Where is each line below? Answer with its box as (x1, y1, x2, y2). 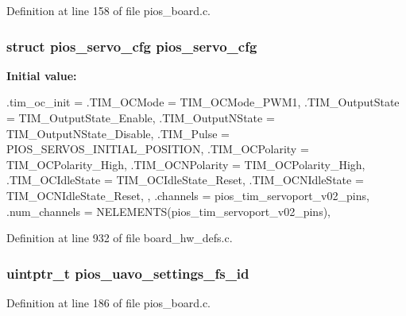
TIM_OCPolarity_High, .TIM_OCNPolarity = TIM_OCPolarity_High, (6, 156, 365, 172)
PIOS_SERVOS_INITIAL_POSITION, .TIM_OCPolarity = (6, 141, 309, 157)
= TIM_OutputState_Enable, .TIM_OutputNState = (6, 110, 275, 125)
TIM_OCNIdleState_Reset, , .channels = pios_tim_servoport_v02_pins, (6, 187, 369, 203)
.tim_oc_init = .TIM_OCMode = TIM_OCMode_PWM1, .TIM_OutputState (6, 94, 400, 110)
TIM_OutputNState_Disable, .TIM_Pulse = (6, 125, 230, 141)
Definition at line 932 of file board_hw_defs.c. (6, 229, 233, 246)
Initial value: (6, 67, 77, 83)
